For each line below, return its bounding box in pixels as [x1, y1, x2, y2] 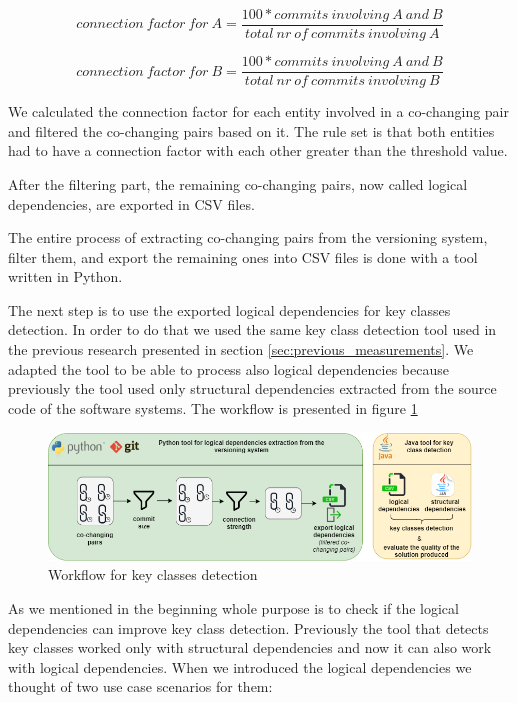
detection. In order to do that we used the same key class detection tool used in [8, 319, 497, 340]
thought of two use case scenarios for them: [8, 676, 273, 697]
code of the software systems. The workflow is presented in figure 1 [8, 397, 418, 418]
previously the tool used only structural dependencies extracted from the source [8, 378, 497, 399]
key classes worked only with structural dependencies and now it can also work [8, 637, 492, 658]
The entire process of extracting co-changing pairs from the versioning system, [8, 227, 488, 248]
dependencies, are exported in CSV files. [8, 193, 255, 214]
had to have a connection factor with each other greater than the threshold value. [8, 140, 508, 161]
